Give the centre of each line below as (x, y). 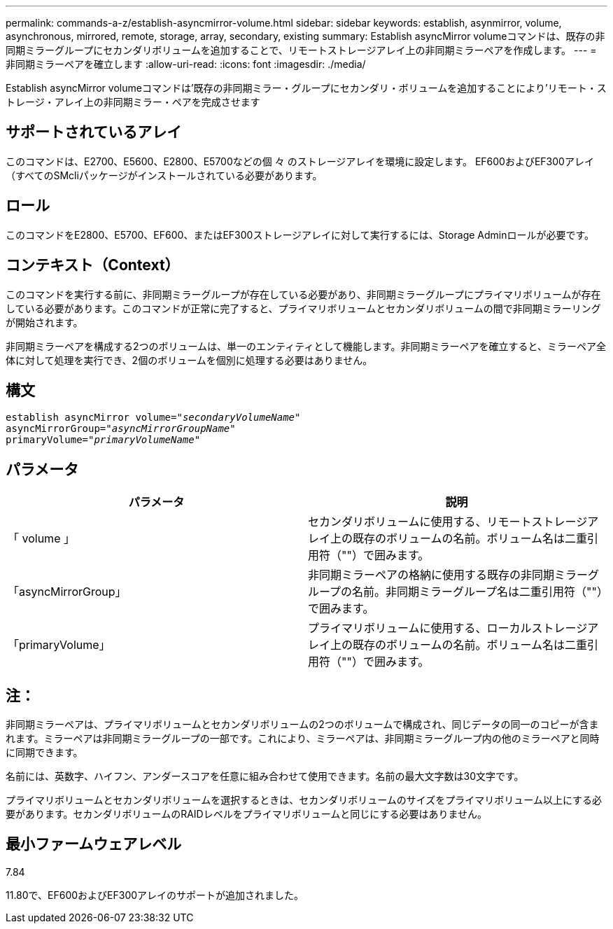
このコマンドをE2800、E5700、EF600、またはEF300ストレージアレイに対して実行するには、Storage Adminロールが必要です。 (300, 235)
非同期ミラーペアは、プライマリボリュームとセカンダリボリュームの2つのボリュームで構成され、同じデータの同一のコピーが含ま (302, 725)
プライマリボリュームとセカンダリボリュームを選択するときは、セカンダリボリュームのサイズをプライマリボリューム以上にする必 (304, 800)
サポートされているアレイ (94, 132)
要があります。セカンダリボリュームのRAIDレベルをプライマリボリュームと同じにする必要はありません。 (247, 814)
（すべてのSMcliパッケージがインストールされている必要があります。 (164, 175)
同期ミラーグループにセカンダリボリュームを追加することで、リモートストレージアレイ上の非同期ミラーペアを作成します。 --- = (301, 50)
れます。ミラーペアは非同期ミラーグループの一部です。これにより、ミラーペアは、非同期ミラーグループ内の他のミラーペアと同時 (303, 739)
